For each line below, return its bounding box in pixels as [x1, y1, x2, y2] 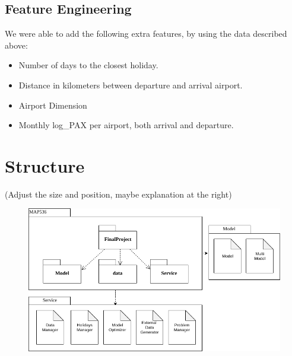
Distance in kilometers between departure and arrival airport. [18, 78, 243, 91]
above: [5, 39, 28, 51]
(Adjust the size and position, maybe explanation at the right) [5, 187, 232, 200]
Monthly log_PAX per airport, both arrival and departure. [18, 119, 234, 131]
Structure [5, 153, 85, 177]
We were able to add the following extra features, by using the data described [5, 27, 287, 40]
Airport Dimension [18, 98, 87, 111]
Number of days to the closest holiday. [18, 59, 158, 71]
